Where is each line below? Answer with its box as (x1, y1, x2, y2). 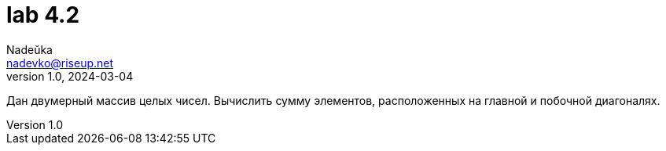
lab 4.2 (6, 2, 80, 28)
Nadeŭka (6, 42, 53, 56)
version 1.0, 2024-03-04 (6, 69, 134, 83)
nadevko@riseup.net (6, 56, 114, 70)
